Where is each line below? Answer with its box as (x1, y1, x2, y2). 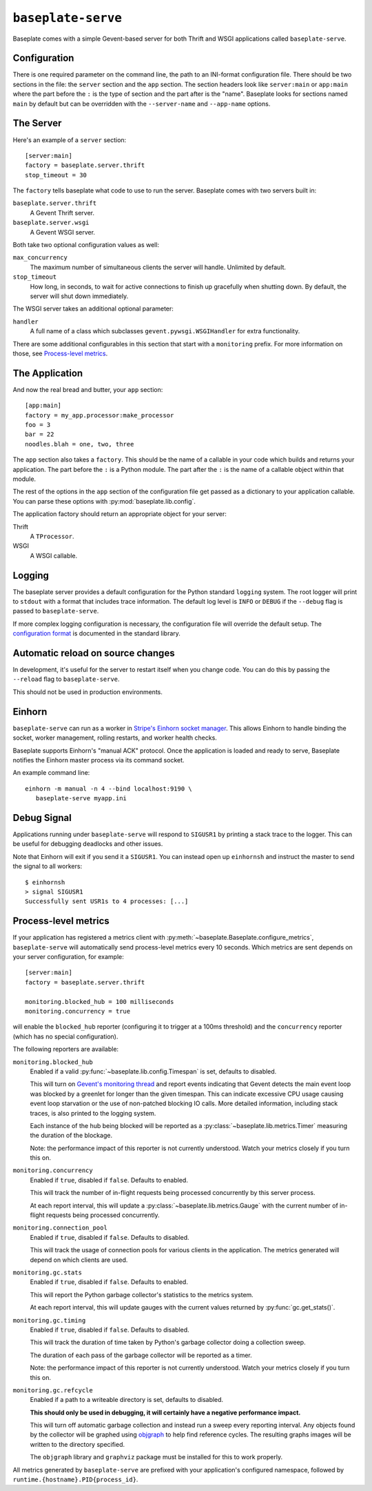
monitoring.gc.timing (12, 1316, 86, 1324)
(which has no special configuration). (12, 1032, 118, 1040)
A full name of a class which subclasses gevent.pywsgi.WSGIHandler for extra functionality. (30, 327, 300, 335)
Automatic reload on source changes (12, 647, 175, 659)
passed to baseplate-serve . (12, 607, 99, 615)
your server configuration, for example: (12, 953, 124, 961)
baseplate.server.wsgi (12, 219, 90, 227)
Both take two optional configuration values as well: (12, 241, 160, 249)
